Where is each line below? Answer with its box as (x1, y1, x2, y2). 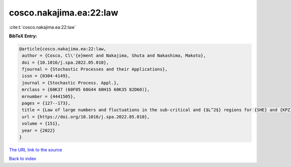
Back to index (9, 156, 36, 162)
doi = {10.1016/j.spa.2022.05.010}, (22, 60, 109, 65)
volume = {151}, (22, 121, 61, 126)
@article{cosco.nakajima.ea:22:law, (19, 46, 107, 51)
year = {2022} (22, 128, 55, 133)
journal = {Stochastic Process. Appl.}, (22, 80, 119, 85)
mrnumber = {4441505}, (22, 94, 76, 99)
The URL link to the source (9, 147, 63, 152)
